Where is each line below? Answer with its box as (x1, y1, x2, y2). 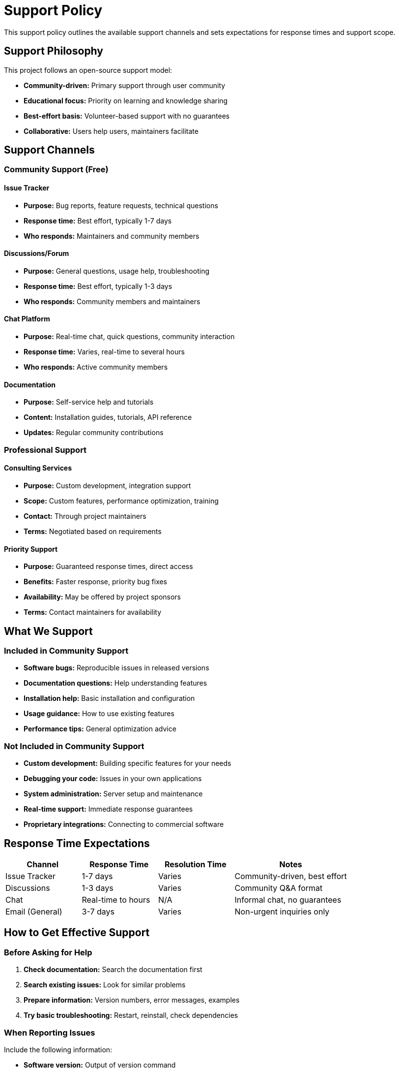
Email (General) (5, 906, 62, 916)
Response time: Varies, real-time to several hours (24, 347, 185, 356)
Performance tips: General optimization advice (24, 725, 176, 733)
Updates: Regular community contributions (24, 428, 164, 437)
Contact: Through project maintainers (24, 511, 146, 520)
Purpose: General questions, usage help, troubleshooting (24, 266, 209, 275)
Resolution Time (164, 859, 227, 869)
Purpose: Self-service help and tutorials (24, 398, 154, 407)
